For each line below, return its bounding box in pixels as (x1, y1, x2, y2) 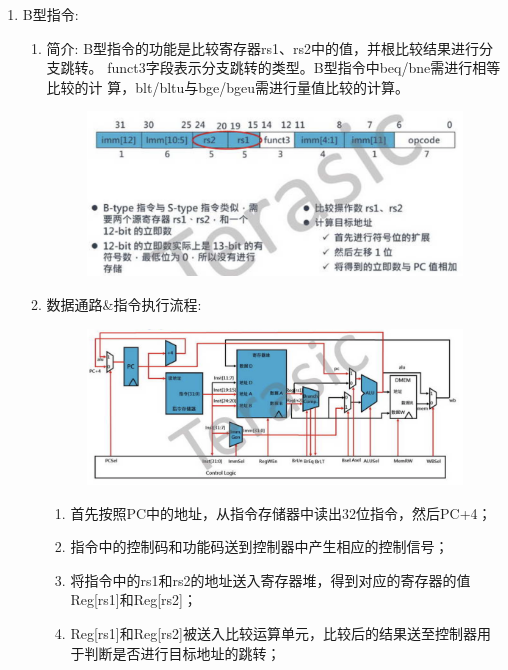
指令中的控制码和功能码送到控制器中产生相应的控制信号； (70, 536, 449, 557)
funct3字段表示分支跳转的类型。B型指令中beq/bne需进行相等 (107, 57, 501, 78)
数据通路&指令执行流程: (46, 294, 202, 314)
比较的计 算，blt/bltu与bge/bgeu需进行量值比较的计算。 (46, 76, 410, 97)
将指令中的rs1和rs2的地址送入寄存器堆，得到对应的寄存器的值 (70, 569, 471, 590)
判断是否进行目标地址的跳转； (84, 642, 281, 663)
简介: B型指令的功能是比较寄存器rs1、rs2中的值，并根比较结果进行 (46, 37, 480, 58)
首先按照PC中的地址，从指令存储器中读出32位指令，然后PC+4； (70, 502, 492, 523)
